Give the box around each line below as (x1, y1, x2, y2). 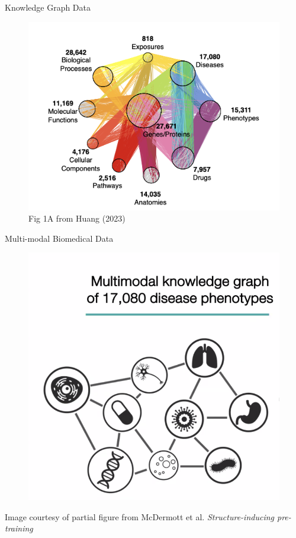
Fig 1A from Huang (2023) (28, 212, 126, 225)
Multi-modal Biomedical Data (5, 232, 114, 244)
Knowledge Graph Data (5, 1, 91, 13)
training (5, 522, 33, 534)
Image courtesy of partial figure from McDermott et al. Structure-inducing (5, 510, 274, 523)
